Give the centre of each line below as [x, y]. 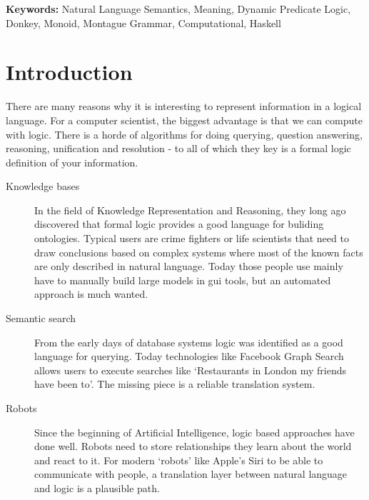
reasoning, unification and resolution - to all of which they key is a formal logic [178, 148]
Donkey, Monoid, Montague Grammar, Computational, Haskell [143, 22]
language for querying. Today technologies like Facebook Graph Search [189, 356]
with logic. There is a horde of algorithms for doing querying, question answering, [184, 134]
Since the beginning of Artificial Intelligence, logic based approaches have [194, 432]
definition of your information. [72, 162]
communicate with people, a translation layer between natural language [191, 474]
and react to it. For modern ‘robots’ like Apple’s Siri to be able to [179, 460]
